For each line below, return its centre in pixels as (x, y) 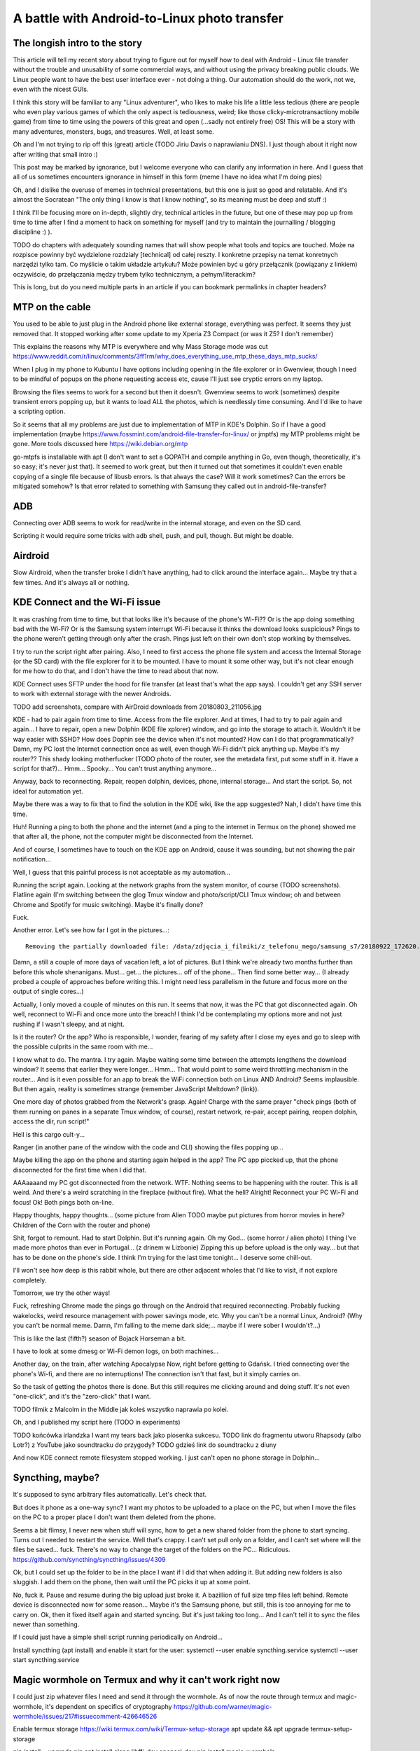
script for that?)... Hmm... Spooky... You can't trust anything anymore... (115, 768)
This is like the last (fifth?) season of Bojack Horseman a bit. (99, 1338)
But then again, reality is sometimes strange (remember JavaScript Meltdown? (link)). (136, 1088)
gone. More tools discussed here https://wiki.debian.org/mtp (100, 444)
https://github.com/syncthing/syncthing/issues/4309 (89, 1559)
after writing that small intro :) (55, 154)
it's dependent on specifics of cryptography (108, 1706)
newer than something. (46, 1624)
